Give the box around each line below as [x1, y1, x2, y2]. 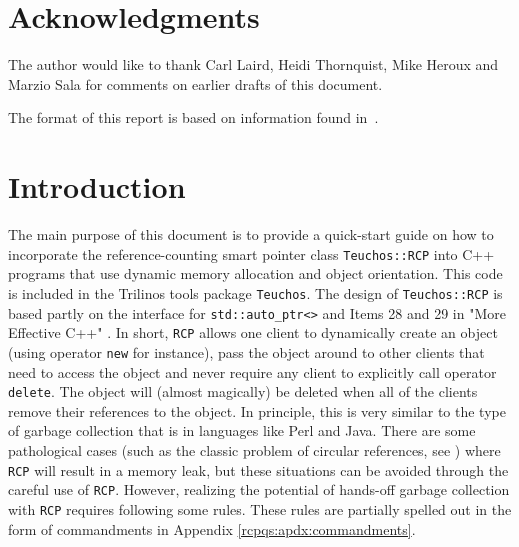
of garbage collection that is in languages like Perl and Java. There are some [8, 420, 476, 441]
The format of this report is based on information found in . [8, 107, 379, 128]
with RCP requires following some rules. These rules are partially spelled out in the [8, 498, 512, 519]
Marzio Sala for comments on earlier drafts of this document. [8, 73, 383, 94]
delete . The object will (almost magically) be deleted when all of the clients [8, 381, 478, 402]
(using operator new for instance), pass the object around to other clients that [8, 341, 485, 362]
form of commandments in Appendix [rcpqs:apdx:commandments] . [8, 518, 416, 539]
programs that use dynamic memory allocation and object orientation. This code [8, 263, 503, 284]
